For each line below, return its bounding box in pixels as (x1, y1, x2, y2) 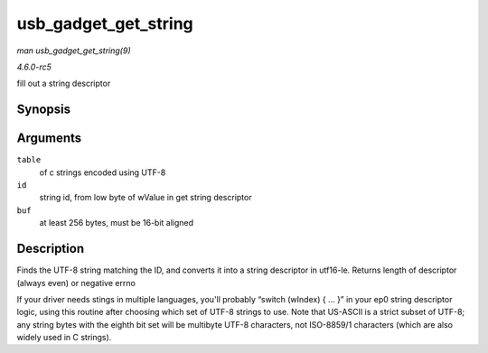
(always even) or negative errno (16, 277, 136, 288)
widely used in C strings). (16, 332, 112, 343)
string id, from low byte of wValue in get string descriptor (39, 192, 252, 203)
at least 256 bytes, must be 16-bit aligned (39, 218, 194, 228)
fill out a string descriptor (16, 78, 111, 89)
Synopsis (16, 102, 71, 117)
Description (16, 241, 85, 256)
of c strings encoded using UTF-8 (39, 167, 166, 178)
